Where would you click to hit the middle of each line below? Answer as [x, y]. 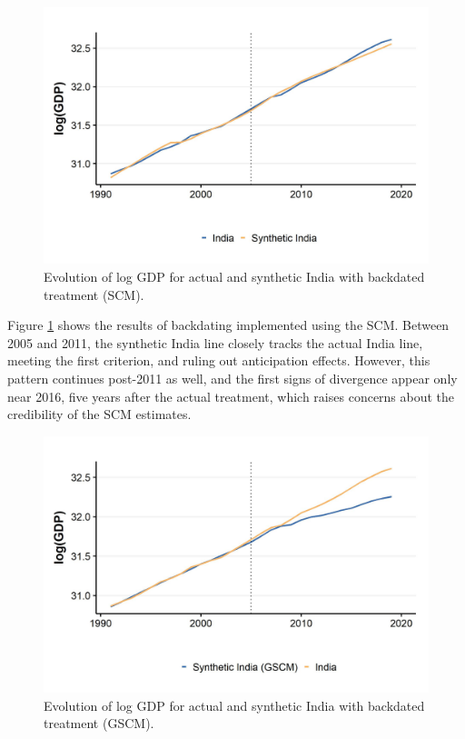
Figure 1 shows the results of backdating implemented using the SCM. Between [228, 325]
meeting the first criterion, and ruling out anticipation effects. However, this [219, 360]
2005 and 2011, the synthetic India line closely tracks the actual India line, [215, 342]
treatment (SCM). [94, 294]
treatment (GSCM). [99, 723]
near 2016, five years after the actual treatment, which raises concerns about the [231, 396]
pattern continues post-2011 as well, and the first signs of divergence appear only [232, 378]
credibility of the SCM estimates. [99, 414]
